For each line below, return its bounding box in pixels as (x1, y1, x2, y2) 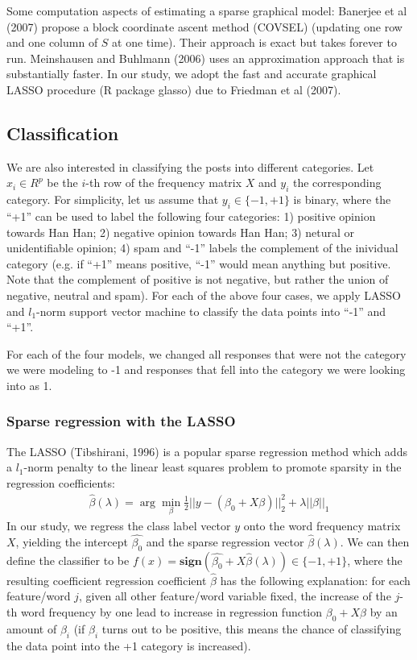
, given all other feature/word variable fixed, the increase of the (78, 587, 391, 604)
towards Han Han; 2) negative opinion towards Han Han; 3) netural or (6, 223, 354, 240)
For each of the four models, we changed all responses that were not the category (6, 345, 407, 362)
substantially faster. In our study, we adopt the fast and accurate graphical (6, 65, 377, 82)
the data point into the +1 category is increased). (6, 637, 251, 654)
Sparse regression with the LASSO (6, 411, 236, 431)
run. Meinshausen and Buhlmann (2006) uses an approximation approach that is (6, 49, 405, 66)
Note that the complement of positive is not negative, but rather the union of (6, 271, 389, 288)
